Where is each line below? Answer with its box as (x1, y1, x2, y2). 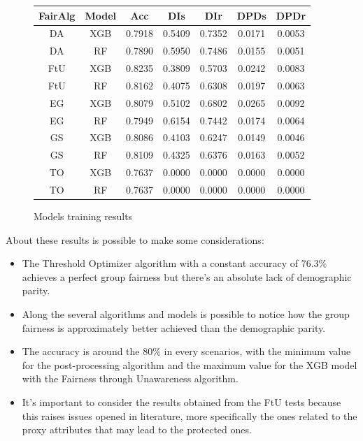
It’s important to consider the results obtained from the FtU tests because (22, 394, 341, 409)
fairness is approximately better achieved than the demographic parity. (22, 320, 326, 335)
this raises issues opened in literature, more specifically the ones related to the (22, 408, 357, 423)
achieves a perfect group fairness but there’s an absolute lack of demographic (22, 269, 352, 284)
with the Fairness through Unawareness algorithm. (22, 371, 239, 386)
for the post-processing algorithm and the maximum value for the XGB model (22, 357, 357, 372)
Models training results (34, 209, 133, 224)
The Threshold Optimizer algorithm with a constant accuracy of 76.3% (22, 256, 327, 270)
